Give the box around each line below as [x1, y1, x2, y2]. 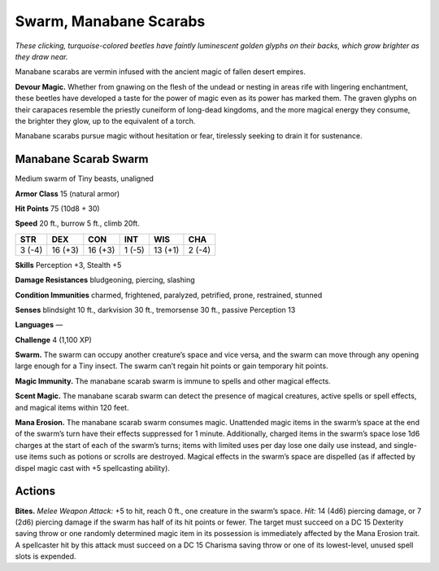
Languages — [15, 320, 63, 330]
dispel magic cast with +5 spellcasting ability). [15, 463, 171, 472]
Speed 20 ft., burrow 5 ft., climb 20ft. [15, 218, 140, 228]
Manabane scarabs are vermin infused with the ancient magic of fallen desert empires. [15, 67, 306, 77]
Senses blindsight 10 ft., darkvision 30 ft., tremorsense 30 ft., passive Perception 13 [15, 305, 296, 314]
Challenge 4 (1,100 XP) [15, 335, 93, 345]
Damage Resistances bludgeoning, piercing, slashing [15, 275, 195, 285]
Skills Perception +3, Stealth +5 [15, 260, 122, 270]
